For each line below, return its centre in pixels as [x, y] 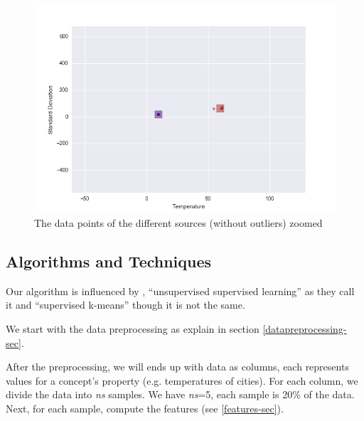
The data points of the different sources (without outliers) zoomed [178, 223]
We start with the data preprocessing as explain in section [133, 329]
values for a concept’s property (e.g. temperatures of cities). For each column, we [182, 380]
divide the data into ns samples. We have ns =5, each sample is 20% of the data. [180, 394]
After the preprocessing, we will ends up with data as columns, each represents [177, 367]
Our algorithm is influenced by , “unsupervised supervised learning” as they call [180, 291]
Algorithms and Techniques [109, 261]
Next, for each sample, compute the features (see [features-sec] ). [145, 409]
